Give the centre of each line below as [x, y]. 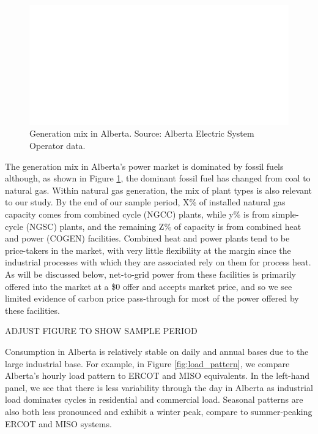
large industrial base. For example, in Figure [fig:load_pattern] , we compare [147, 363]
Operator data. [57, 146]
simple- [286, 214]
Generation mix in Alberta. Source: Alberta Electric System [142, 133]
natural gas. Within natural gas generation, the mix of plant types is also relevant [158, 190]
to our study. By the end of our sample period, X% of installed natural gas [145, 202]
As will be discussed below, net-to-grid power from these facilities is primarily [150, 274]
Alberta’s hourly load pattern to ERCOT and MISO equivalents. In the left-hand [157, 375]
